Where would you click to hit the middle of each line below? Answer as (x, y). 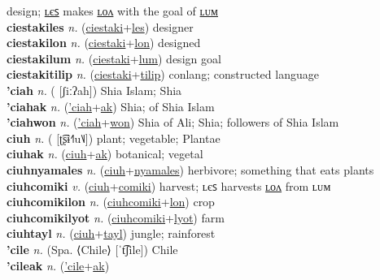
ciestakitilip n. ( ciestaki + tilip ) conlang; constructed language (163, 74)
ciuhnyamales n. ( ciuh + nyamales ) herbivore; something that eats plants (190, 169)
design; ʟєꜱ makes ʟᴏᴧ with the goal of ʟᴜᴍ (112, 11)
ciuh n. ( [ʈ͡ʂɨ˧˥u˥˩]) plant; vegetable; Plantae (114, 138)
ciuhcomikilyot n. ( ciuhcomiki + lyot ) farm (116, 217)
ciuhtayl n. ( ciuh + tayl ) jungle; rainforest (111, 233)
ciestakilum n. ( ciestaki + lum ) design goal (114, 58)
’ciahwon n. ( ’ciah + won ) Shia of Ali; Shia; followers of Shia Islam (173, 122)
